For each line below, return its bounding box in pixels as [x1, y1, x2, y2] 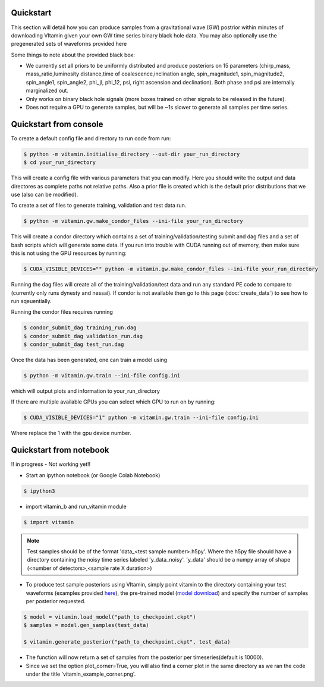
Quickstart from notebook [11, 445, 109, 455]
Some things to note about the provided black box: [11, 51, 135, 58]
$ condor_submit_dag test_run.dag [23, 341, 124, 348]
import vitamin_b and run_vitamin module [26, 503, 127, 510]
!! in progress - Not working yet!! [11, 461, 91, 468]
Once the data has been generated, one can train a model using [11, 357, 168, 364]
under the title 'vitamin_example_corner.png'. [26, 670, 136, 677]
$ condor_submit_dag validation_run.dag [23, 333, 143, 339]
